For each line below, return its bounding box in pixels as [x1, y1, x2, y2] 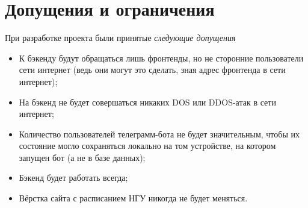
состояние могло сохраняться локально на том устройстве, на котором [19, 139, 276, 152]
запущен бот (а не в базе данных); [19, 151, 146, 163]
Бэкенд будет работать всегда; [19, 171, 128, 184]
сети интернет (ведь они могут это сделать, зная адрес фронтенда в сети [19, 63, 286, 76]
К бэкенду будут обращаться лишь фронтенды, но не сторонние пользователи [19, 51, 304, 64]
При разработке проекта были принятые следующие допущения [5, 31, 236, 44]
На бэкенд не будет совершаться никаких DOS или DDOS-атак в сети [19, 95, 276, 108]
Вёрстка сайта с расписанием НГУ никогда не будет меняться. [19, 192, 248, 204]
